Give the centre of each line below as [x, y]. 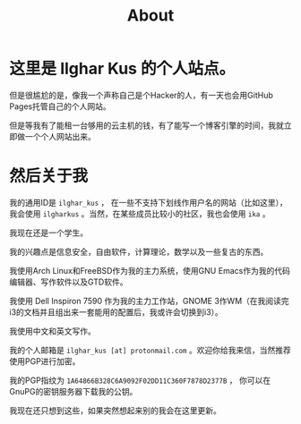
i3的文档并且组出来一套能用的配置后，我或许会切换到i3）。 [116, 312]
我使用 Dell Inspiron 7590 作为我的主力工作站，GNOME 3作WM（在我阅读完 [149, 301]
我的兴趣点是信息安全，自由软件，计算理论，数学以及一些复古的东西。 [139, 251]
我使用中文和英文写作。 [52, 331]
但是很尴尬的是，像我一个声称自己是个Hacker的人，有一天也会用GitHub [141, 95]
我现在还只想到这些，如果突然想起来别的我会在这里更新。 [115, 410]
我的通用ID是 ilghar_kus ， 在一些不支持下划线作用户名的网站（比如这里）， [149, 202]
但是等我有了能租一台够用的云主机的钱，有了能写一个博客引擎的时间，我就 [146, 125]
